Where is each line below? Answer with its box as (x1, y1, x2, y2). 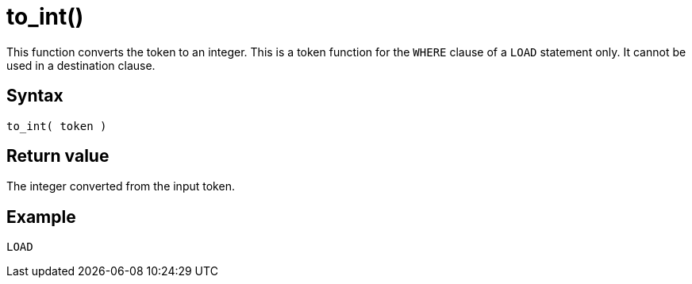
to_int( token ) (6, 119, 107, 132)
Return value (6, 146, 110, 167)
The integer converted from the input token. (6, 179, 235, 194)
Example (6, 206, 76, 227)
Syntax (6, 86, 63, 106)
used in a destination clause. (6, 58, 156, 72)
